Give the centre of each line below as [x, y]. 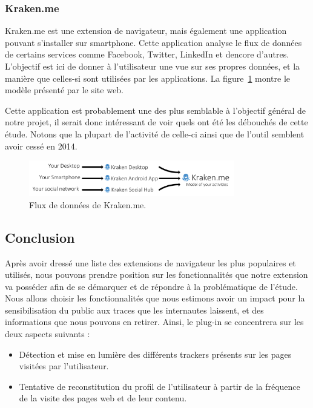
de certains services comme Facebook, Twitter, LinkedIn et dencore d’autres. [147, 54]
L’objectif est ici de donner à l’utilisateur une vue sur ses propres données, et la [153, 66]
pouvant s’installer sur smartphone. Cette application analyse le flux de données [153, 42]
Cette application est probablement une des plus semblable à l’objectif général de [155, 110]
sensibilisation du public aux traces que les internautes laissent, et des [134, 310]
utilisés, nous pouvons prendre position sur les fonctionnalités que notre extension [156, 275]
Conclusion [40, 237]
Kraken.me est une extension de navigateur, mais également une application [146, 31]
